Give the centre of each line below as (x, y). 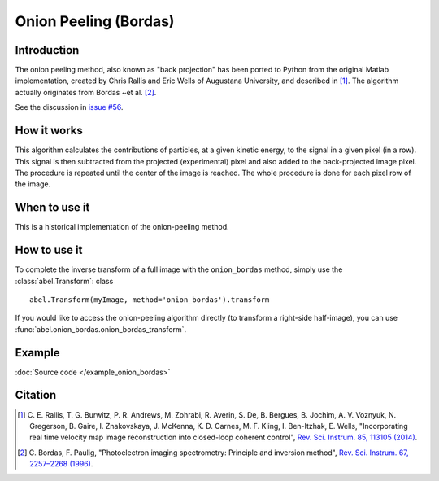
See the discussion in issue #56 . (69, 107)
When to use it (52, 208)
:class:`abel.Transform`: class (64, 281)
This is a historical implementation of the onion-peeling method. (122, 227)
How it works (49, 131)
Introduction (47, 50)
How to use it (49, 250)
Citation (36, 395)
